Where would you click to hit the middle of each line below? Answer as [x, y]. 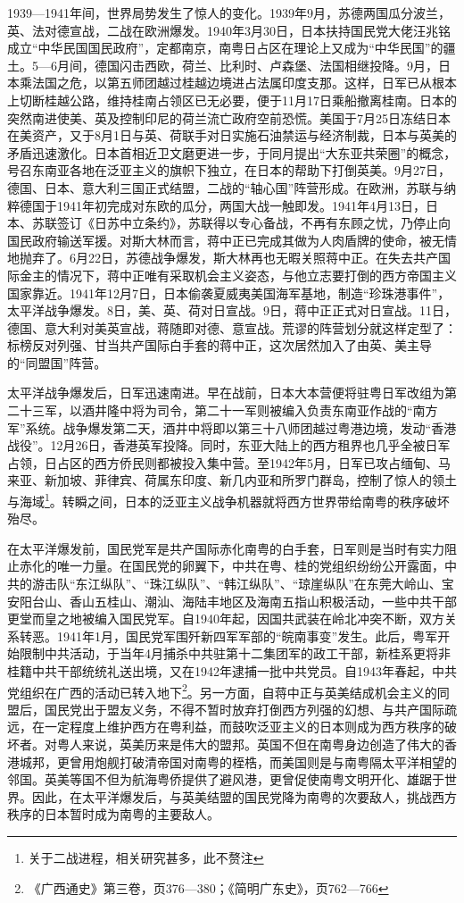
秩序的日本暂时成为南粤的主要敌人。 [113, 814]
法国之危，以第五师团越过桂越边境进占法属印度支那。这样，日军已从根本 [244, 83]
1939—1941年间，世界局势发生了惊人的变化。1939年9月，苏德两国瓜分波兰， [229, 13]
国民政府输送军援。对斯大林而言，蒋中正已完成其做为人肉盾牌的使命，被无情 [232, 240]
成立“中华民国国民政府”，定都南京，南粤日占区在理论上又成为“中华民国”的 [225, 48]
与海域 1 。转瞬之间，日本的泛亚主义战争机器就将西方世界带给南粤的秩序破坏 [228, 500]
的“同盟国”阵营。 [57, 362]
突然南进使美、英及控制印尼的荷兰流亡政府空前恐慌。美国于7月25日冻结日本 [229, 117]
